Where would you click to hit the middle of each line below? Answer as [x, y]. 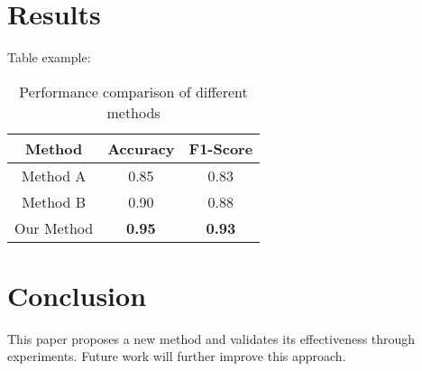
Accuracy [141, 148]
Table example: [49, 57]
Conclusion [77, 295]
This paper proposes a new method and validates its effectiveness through [211, 338]
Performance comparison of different [133, 91]
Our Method [54, 227]
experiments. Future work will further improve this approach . [177, 356]
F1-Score [221, 148]
